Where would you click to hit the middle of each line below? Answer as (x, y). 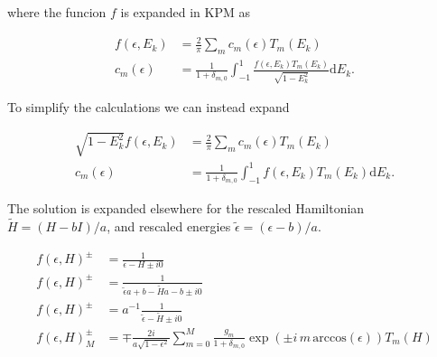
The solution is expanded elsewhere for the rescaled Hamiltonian (186, 208)
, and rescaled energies (169, 225)
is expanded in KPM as (186, 12)
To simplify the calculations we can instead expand (149, 107)
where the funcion (57, 12)
